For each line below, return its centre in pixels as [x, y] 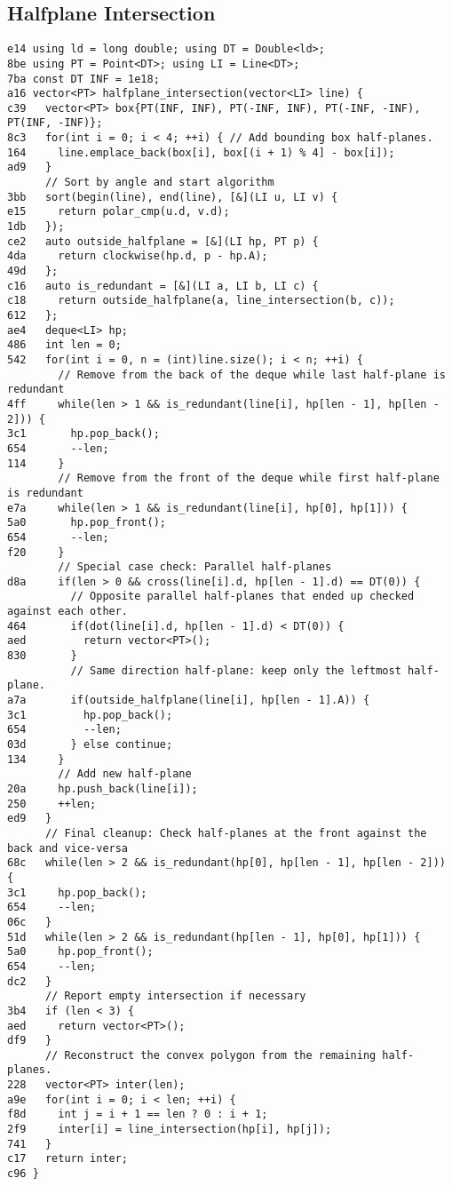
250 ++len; [52, 804]
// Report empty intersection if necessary [175, 996]
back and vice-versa [68, 848]
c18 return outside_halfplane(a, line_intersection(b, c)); [201, 301]
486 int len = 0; [64, 345]
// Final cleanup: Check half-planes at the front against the [236, 833]
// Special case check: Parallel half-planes [195, 567]
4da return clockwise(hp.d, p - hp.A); [138, 256]
